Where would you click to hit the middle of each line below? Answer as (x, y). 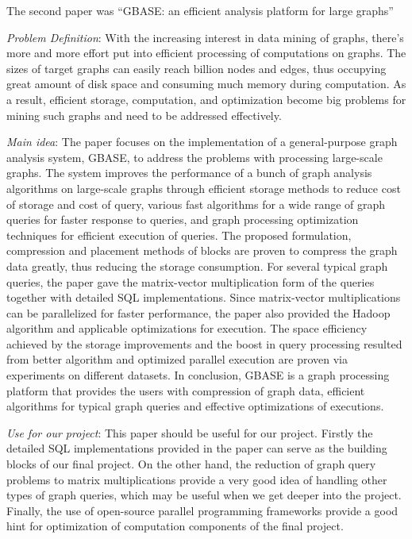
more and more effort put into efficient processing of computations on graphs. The (206, 53)
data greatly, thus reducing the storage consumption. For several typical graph (197, 266)
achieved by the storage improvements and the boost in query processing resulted (204, 343)
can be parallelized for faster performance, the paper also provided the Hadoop (198, 312)
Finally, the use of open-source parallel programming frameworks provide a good (202, 510)
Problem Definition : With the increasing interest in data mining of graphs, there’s (205, 37)
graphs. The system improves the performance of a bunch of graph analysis (189, 173)
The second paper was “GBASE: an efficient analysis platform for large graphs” (200, 10)
